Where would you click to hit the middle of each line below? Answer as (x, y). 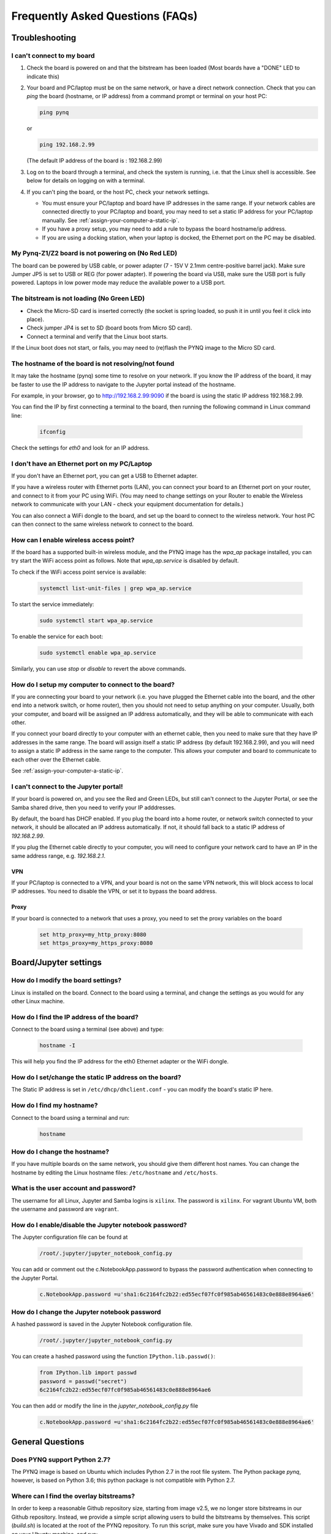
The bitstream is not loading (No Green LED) (78, 299)
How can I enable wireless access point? (73, 540)
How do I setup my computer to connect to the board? (93, 684)
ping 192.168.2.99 (67, 145)
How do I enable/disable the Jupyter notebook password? (99, 1225)
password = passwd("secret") (83, 1381)
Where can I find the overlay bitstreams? (73, 1496)
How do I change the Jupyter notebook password (86, 1312)
